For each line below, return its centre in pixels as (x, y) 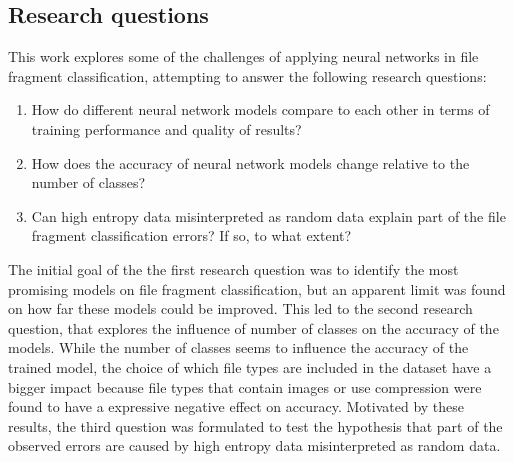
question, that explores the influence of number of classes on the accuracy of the (253, 327)
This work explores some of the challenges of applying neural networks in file (243, 56)
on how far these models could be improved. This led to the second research (240, 308)
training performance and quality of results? (166, 128)
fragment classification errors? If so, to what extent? (191, 235)
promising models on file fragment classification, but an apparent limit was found (257, 288)
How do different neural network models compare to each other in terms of (260, 109)
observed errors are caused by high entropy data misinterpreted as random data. (254, 445)
